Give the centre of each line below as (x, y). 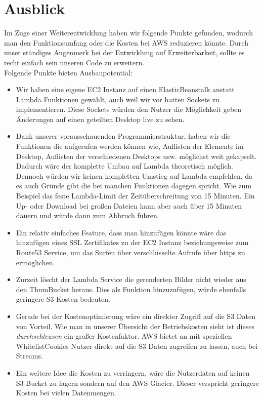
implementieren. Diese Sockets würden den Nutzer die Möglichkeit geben (129, 109)
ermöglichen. (35, 262)
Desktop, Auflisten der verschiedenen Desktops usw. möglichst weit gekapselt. (136, 156)
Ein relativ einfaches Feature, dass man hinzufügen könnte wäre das (121, 232)
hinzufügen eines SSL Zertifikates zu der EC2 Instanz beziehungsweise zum (132, 242)
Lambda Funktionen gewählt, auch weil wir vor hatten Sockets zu (118, 99)
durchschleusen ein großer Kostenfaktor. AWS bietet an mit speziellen (124, 336)
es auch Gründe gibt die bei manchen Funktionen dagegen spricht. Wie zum (134, 186)
